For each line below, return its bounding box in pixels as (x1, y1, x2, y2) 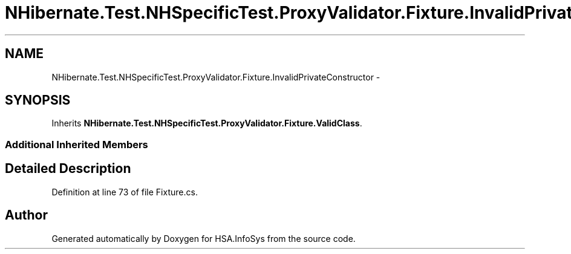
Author (5, 207, 48, 223)
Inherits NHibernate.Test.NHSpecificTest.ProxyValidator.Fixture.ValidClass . (51, 118, 362, 129)
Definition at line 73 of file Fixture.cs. (51, 186, 198, 197)
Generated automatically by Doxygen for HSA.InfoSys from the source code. (51, 233, 356, 244)
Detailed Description (5, 161, 131, 177)
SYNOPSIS (5, 93, 71, 108)
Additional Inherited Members (5, 138, 148, 151)
